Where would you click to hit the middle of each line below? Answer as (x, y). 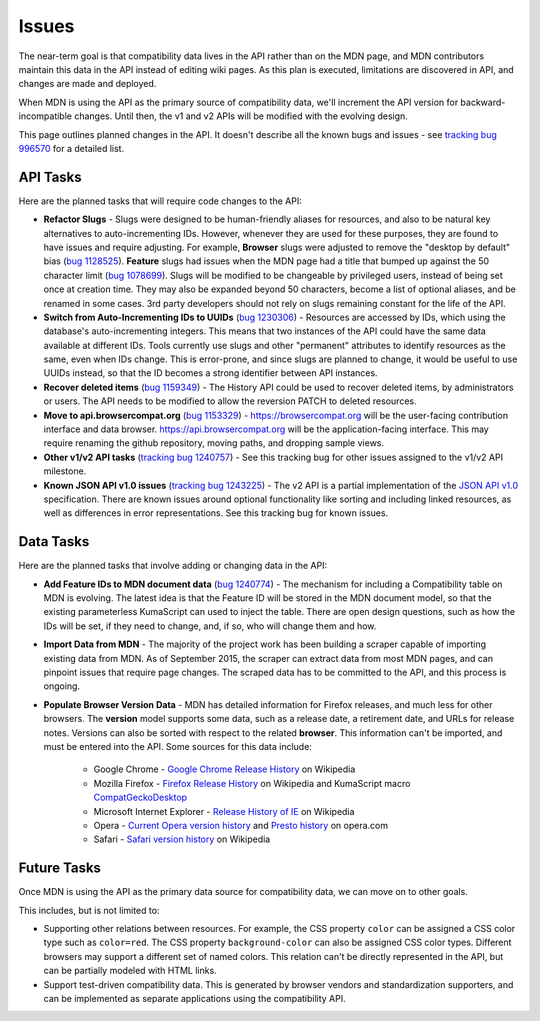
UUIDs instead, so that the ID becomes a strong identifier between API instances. (211, 373)
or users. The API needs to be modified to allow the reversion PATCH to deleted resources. (230, 401)
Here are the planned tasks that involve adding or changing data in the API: (173, 566)
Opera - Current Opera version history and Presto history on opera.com (241, 825)
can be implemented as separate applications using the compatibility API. (195, 998)
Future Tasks (60, 868)
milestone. (65, 471)
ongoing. (61, 686)
